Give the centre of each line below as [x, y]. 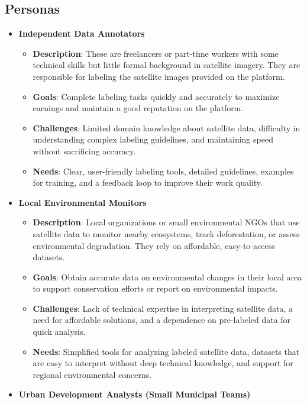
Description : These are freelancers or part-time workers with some [156, 53]
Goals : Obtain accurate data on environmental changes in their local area [167, 277]
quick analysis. [59, 332]
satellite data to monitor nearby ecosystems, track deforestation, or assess [166, 233]
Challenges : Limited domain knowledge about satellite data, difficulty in [167, 127]
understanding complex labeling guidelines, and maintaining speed [153, 139]
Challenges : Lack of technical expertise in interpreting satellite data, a [163, 308]
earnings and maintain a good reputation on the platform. [138, 108]
